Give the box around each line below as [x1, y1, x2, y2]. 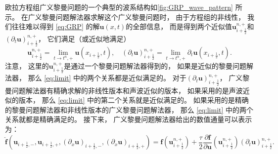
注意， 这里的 [5, 60, 49, 71]
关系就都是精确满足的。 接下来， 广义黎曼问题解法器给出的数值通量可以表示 [5, 114, 252, 124]
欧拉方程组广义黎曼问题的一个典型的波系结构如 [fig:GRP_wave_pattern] [5, 2, 233, 12]
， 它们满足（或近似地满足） [38, 33, 131, 43]
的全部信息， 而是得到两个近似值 [126, 21, 232, 32]
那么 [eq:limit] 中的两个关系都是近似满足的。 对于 [28, 73, 186, 83]
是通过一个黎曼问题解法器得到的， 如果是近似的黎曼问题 [64, 60, 247, 71]
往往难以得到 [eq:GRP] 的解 [11, 21, 100, 32]
